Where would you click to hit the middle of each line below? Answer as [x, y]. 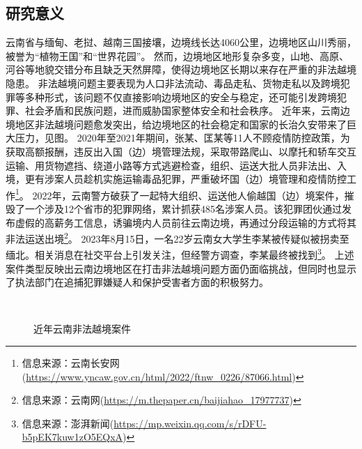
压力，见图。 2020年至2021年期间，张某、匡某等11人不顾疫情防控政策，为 [182, 138]
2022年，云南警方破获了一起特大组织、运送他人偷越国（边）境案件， [188, 195]
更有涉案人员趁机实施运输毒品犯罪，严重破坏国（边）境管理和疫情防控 [186, 179]
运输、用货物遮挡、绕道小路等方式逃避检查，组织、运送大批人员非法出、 [171, 165]
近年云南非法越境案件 [82, 329]
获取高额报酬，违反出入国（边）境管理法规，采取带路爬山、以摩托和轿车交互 [181, 151]
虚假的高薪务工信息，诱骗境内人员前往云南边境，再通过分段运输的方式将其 [186, 222]
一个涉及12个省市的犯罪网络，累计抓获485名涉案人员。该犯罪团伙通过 [183, 208]
